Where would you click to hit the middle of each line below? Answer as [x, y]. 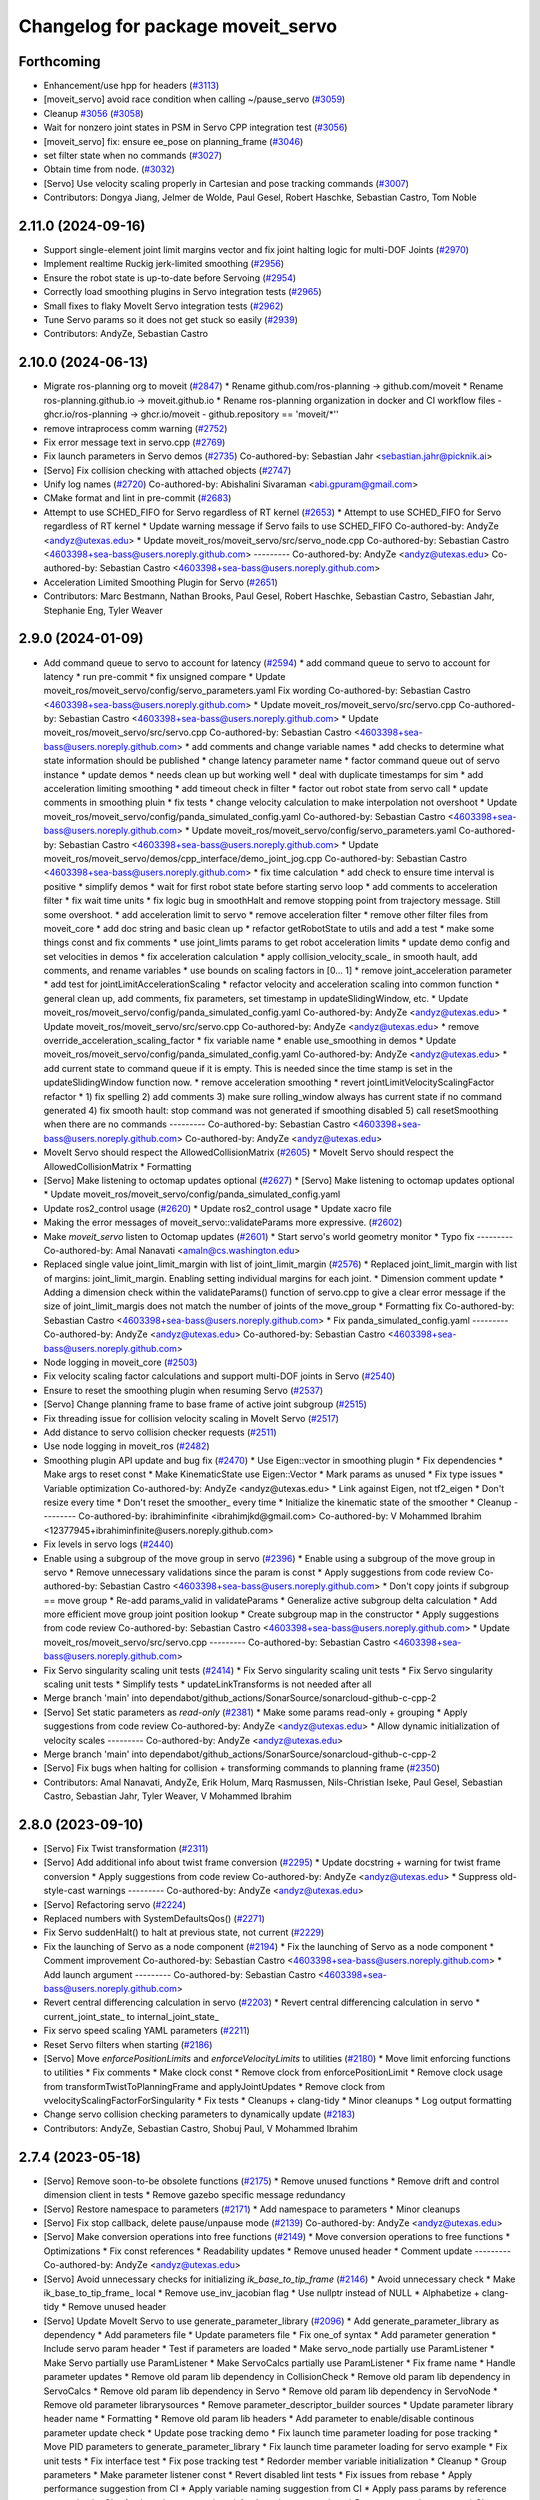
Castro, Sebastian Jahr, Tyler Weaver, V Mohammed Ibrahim [167, 1796]
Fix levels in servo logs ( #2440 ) [108, 1544]
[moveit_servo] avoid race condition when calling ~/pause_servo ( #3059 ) [194, 99]
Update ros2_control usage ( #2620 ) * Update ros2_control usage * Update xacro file [217, 1208]
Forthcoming [59, 61]
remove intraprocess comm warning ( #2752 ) [135, 428]
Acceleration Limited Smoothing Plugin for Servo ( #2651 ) [161, 582]
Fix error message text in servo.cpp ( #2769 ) [134, 442]
